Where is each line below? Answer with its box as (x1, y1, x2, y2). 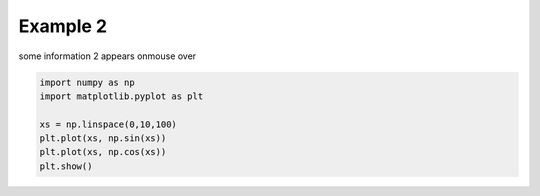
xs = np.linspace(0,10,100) (39, 118, 177, 130)
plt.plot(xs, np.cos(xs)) (39, 146, 167, 158)
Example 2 (18, 15, 108, 37)
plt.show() (39, 160, 93, 172)
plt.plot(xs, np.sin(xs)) (39, 133, 167, 144)
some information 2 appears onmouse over (18, 50, 197, 62)
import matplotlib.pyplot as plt (39, 90, 204, 102)
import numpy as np (39, 76, 135, 88)
